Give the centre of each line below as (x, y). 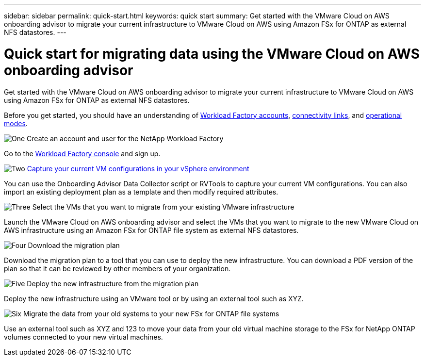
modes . (16, 123)
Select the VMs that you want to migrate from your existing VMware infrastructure (163, 207)
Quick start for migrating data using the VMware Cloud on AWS (212, 54)
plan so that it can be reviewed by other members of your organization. (117, 268)
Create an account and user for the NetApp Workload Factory (125, 138)
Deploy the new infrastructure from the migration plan (113, 283)
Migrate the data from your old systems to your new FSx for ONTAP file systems (151, 313)
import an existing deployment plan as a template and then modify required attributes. (141, 192)
